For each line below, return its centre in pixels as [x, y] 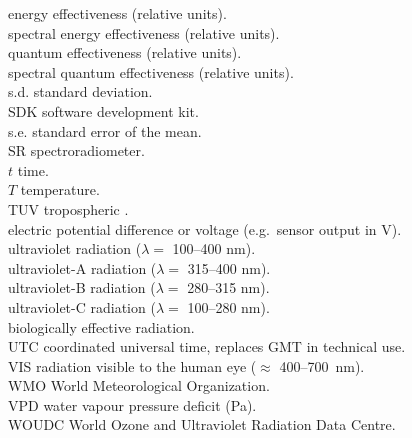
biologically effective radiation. [101, 326]
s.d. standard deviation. [80, 91]
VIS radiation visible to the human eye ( [132, 365]
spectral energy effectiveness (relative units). [144, 32]
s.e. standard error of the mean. [105, 130]
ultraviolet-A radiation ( [82, 267]
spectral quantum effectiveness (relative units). [151, 71]
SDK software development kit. [103, 110]
